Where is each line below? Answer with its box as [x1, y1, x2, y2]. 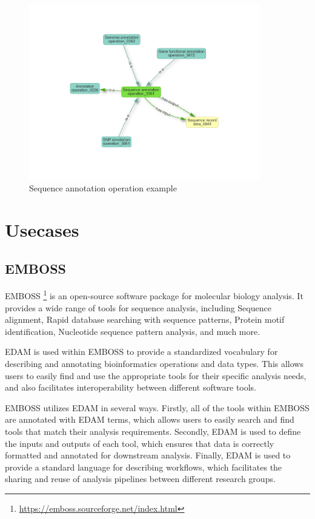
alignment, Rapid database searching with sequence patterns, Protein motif [5, 313, 285, 326]
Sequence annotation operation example [29, 182, 177, 194]
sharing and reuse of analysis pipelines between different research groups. [5, 472, 276, 485]
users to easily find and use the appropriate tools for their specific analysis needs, [5, 369, 307, 382]
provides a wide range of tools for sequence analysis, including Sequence [5, 301, 271, 314]
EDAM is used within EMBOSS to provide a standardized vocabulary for [5, 345, 278, 358]
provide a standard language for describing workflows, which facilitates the [5, 460, 282, 473]
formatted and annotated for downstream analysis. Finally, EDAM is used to [5, 449, 291, 461]
